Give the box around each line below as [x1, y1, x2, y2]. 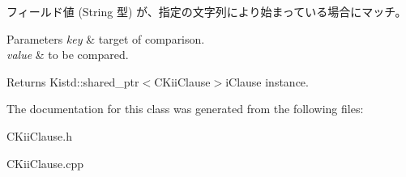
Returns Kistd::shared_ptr [6, 73, 139, 90]
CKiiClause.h [6, 127, 72, 144]
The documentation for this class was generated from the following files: [6, 100, 364, 117]
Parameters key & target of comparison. [6, 30, 205, 47]
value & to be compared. [6, 46, 129, 63]
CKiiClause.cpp [6, 154, 83, 171]
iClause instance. [225, 73, 309, 90]
